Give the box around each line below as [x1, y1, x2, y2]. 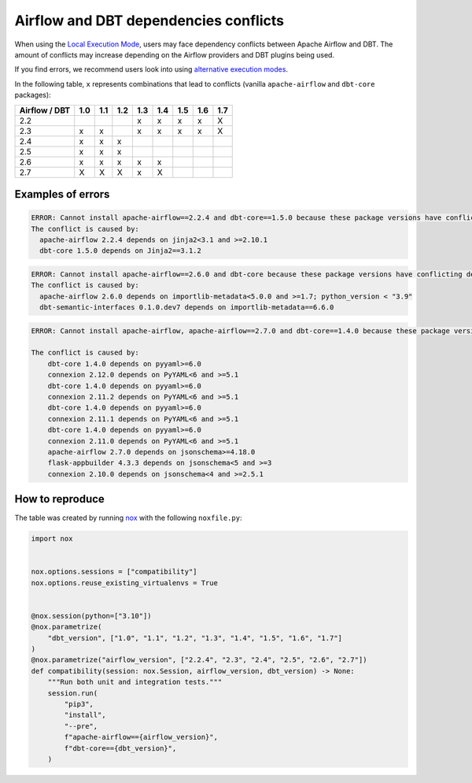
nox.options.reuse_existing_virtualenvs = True [31, 578, 218, 587]
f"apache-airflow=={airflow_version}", [64, 733, 218, 742]
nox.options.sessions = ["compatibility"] [31, 567, 197, 577]
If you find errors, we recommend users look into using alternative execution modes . [14, 65, 289, 74]
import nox [31, 534, 73, 544]
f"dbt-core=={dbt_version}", [64, 744, 177, 752]
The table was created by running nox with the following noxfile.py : [14, 513, 242, 523]
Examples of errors [14, 187, 110, 201]
